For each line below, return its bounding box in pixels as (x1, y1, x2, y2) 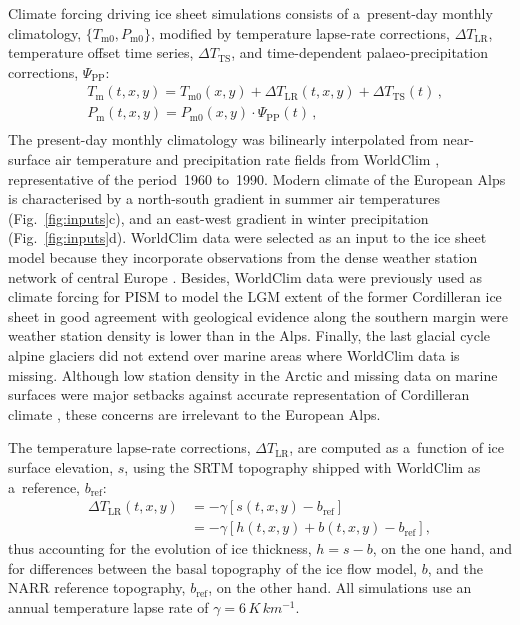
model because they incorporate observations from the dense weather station (8, 247, 478, 268)
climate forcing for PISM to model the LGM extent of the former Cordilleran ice (8, 286, 502, 307)
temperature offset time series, (8, 42, 194, 63)
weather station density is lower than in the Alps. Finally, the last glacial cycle (8, 325, 491, 346)
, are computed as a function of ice (289, 437, 505, 458)
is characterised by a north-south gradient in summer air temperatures (8, 188, 440, 209)
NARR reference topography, (8, 577, 186, 598)
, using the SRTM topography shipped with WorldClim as (124, 456, 481, 477)
